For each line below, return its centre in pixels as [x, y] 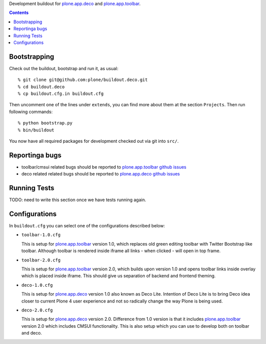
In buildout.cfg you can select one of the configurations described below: [87, 226]
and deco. [32, 333]
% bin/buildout [36, 130]
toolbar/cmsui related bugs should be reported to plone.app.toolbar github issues [104, 167]
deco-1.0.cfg [37, 285]
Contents [19, 13]
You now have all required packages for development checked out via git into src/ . [94, 141]
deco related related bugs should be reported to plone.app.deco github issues [100, 174]
